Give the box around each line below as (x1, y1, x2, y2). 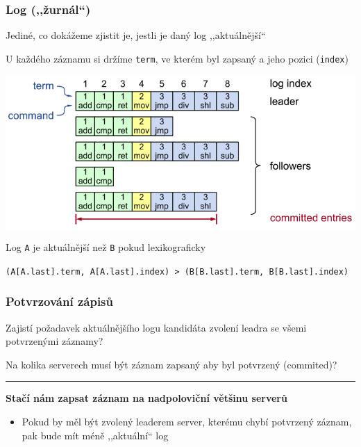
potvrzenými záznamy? (6, 334, 103, 348)
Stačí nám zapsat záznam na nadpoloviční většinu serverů (6, 391, 287, 405)
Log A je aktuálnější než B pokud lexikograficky (6, 240, 206, 254)
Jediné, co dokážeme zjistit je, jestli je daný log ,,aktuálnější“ (6, 28, 266, 42)
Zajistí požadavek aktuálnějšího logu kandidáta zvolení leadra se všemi (6, 320, 307, 334)
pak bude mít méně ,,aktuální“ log (22, 428, 169, 442)
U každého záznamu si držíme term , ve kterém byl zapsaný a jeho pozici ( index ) (6, 51, 349, 65)
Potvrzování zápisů (6, 293, 114, 310)
